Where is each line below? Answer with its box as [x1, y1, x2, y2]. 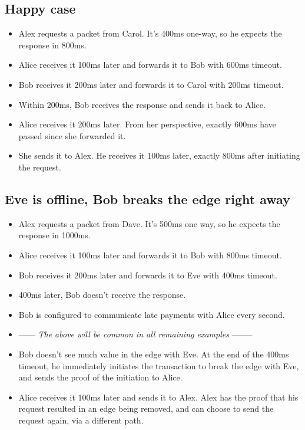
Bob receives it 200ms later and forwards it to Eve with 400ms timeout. [18, 268, 277, 281]
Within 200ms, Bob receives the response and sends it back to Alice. [18, 98, 266, 110]
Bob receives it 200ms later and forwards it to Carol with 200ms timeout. [18, 78, 284, 90]
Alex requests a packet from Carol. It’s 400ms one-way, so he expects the [18, 27, 282, 40]
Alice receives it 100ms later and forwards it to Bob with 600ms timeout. [18, 58, 282, 71]
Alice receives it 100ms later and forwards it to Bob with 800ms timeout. [18, 248, 282, 261]
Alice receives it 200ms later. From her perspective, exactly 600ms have [18, 118, 276, 130]
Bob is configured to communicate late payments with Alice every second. [18, 308, 285, 320]
